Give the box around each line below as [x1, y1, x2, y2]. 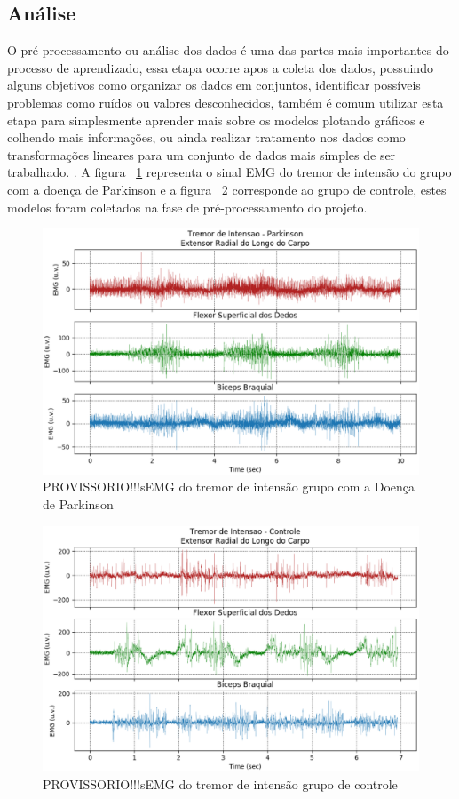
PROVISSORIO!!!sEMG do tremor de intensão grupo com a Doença [43, 477, 415, 496]
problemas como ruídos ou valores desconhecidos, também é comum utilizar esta [7, 92, 444, 111]
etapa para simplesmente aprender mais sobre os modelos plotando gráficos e [7, 110, 425, 129]
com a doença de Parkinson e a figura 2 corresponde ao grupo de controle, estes [7, 180, 447, 198]
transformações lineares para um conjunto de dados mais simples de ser [7, 145, 396, 164]
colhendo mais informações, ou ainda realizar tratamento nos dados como [7, 128, 406, 147]
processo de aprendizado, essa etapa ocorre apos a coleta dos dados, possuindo [7, 58, 433, 76]
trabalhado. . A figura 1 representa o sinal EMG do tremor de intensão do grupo [7, 163, 452, 181]
